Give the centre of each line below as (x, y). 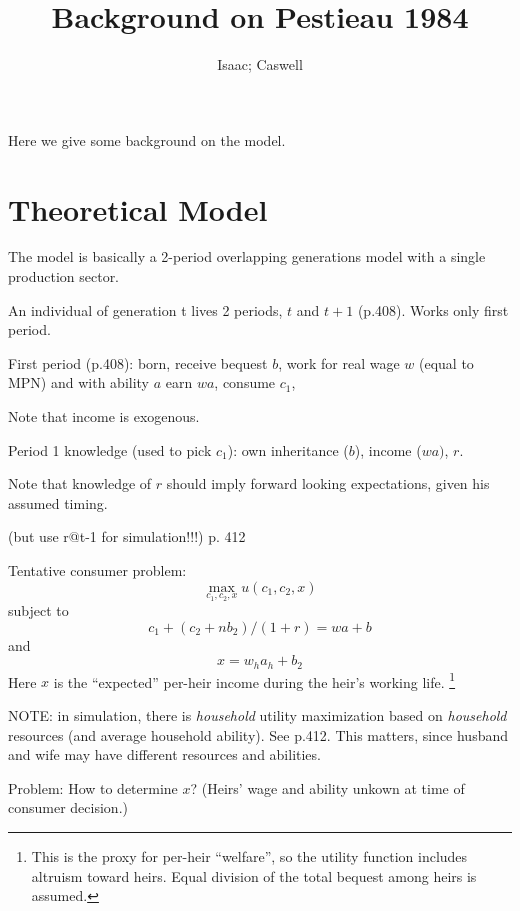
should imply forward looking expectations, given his (328, 483)
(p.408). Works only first (433, 309)
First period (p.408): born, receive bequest (138, 362)
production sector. (64, 276)
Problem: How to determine (93, 787)
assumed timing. (58, 502)
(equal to (446, 362)
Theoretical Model (138, 208)
